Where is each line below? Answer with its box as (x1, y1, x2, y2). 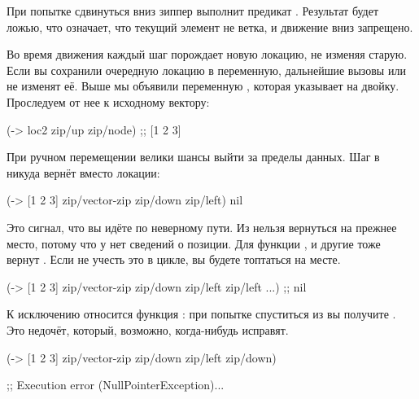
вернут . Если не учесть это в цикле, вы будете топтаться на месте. (7, 251, 341, 268)
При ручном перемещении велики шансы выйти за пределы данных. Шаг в (7, 148, 380, 165)
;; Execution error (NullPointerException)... (7, 376, 225, 393)
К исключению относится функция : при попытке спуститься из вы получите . (7, 305, 396, 322)
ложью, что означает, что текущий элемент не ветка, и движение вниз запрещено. (7, 18, 413, 35)
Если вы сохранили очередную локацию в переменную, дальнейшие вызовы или (7, 61, 406, 78)
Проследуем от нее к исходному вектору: (7, 93, 210, 110)
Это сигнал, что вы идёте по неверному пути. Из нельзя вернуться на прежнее (7, 218, 397, 235)
